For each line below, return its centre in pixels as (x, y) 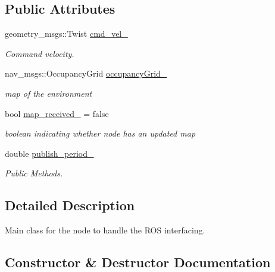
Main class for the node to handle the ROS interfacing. (105, 230)
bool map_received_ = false (57, 113)
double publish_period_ (49, 153)
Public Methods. (34, 173)
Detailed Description (70, 205)
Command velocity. (40, 53)
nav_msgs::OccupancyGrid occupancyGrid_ (86, 73)
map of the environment (49, 93)
